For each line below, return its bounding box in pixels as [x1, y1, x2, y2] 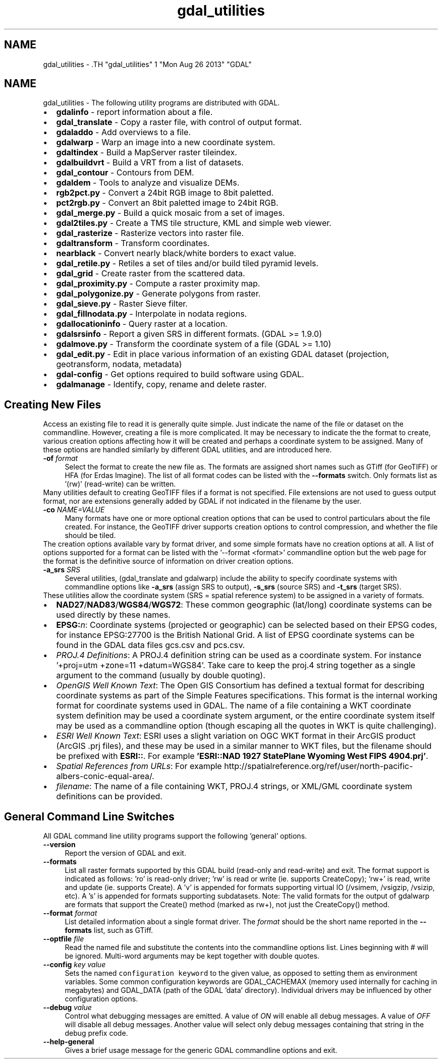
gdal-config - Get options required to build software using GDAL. [56, 369, 304, 380]
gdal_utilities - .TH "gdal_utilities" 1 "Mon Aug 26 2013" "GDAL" [43, 60, 252, 69]
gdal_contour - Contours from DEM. [56, 167, 194, 178]
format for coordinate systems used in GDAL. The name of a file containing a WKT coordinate [56, 700, 411, 711]
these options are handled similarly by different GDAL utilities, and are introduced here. [43, 445, 332, 454]
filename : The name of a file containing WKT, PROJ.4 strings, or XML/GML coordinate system [56, 781, 412, 792]
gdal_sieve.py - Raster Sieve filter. [56, 299, 188, 309]
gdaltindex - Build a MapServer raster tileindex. [56, 147, 237, 158]
